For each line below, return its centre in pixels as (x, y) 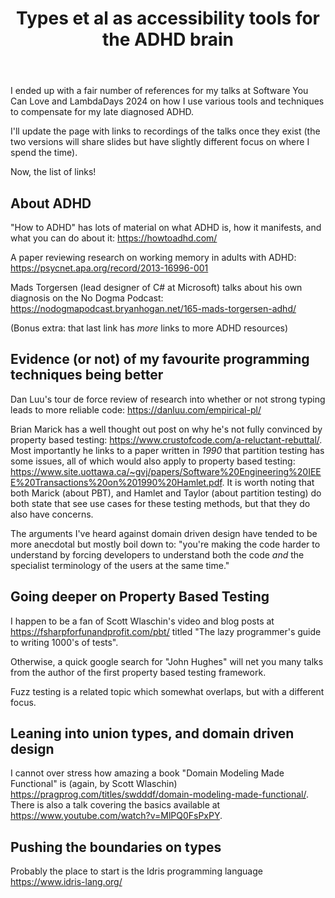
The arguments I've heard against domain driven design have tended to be (164, 533)
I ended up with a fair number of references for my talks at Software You (159, 91)
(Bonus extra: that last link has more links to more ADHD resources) (149, 328)
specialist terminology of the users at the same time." (120, 565)
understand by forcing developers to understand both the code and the (157, 554)
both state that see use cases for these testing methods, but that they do (160, 503)
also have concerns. (52, 514)
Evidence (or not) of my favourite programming (160, 359)
